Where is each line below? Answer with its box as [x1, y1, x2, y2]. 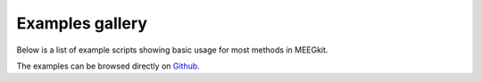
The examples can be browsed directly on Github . [16, 61, 200, 71]
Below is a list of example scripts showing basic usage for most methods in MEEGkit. [16, 45, 328, 55]
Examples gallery [16, 13, 147, 33]
